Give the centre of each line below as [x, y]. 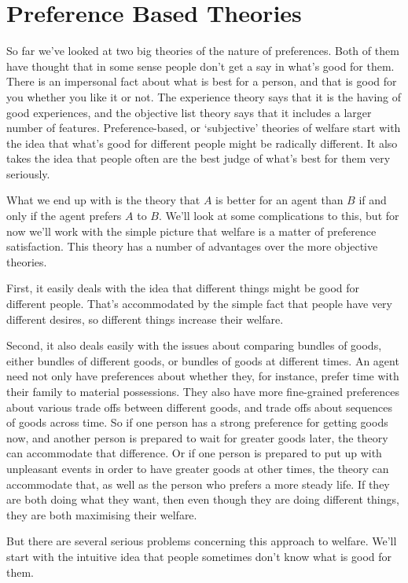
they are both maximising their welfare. [102, 514]
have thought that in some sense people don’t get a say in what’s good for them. [200, 66]
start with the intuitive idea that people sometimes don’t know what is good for [199, 556]
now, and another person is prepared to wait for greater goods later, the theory [197, 437]
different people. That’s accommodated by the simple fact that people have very [199, 304]
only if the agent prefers [64, 216]
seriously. [28, 173]
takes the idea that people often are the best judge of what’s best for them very [198, 158]
